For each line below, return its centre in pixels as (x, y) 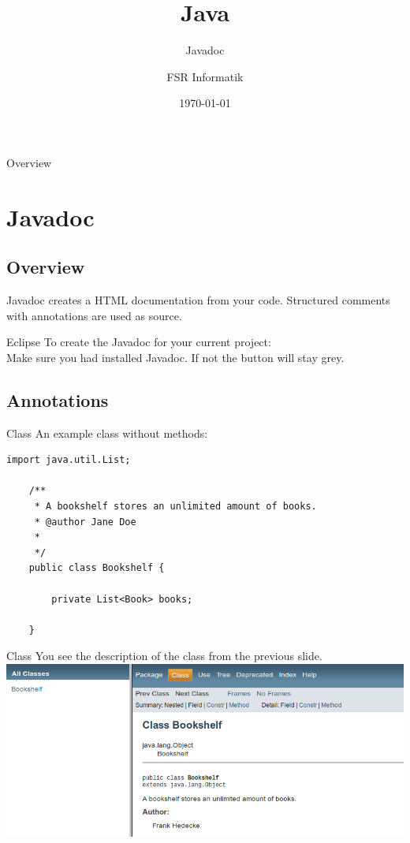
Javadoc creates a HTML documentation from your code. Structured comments (198, 300)
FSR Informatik (205, 76)
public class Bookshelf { (97, 568)
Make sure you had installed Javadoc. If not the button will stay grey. (175, 357)
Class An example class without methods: (107, 433)
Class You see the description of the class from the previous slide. (164, 656)
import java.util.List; (69, 460)
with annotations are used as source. (94, 315)
